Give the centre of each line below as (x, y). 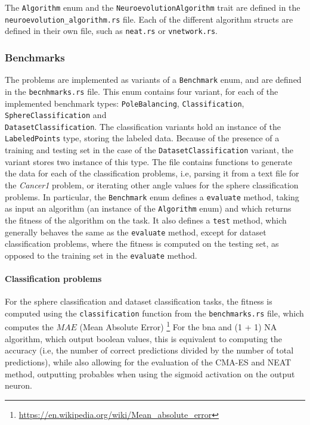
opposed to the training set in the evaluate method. (101, 255)
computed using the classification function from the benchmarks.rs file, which (154, 313)
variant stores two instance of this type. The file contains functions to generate (148, 161)
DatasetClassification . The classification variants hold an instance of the (143, 126)
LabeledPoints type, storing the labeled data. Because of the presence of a (142, 138)
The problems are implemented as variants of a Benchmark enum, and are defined (153, 80)
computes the (29, 327)
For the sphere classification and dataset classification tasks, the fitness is (139, 301)
